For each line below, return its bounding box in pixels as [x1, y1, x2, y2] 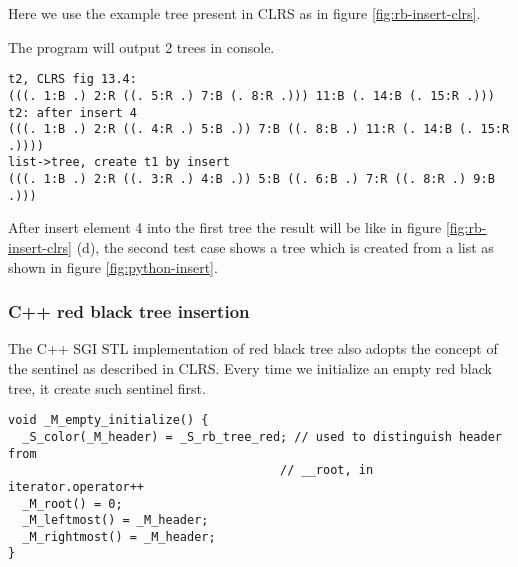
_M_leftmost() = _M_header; [22, 513, 209, 528]
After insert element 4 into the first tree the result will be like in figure [8, 217, 442, 238]
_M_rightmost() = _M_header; [22, 529, 216, 544]
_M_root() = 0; [22, 496, 123, 511]
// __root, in [280, 463, 374, 478]
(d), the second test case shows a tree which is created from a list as [76, 237, 494, 258]
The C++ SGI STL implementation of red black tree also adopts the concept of [8, 338, 498, 359]
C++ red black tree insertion [8, 299, 250, 324]
